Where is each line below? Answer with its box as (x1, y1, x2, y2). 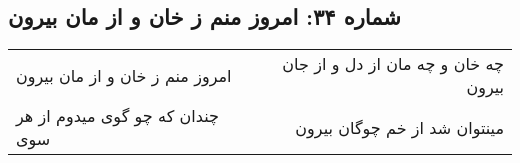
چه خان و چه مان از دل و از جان (282, 52, 504, 76)
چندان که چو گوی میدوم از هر (16, 104, 219, 128)
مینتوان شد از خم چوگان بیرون (295, 115, 504, 139)
